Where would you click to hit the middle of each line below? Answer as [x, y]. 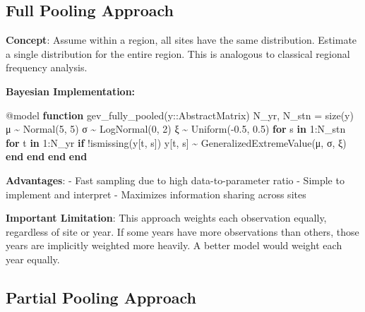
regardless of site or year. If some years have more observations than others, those [182, 231]
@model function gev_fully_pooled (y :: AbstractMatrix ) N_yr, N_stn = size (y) [180, 115]
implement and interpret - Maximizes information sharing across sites [156, 194]
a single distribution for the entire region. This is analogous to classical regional [178, 53]
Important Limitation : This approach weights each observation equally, [166, 218]
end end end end [47, 156]
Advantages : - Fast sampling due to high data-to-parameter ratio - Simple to [175, 180]
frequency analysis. [47, 67]
